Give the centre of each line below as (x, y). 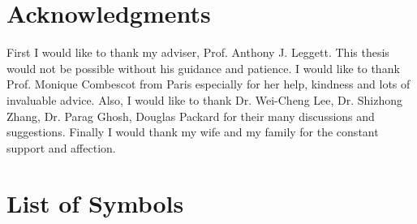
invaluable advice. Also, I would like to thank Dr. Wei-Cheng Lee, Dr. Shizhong (205, 99)
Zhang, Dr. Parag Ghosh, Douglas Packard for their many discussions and (191, 116)
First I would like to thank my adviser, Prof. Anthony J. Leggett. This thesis (198, 52)
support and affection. (61, 147)
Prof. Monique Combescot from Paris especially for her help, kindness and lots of (208, 84)
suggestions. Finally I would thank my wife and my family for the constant (193, 132)
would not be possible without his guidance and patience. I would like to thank (203, 68)
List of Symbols (95, 203)
